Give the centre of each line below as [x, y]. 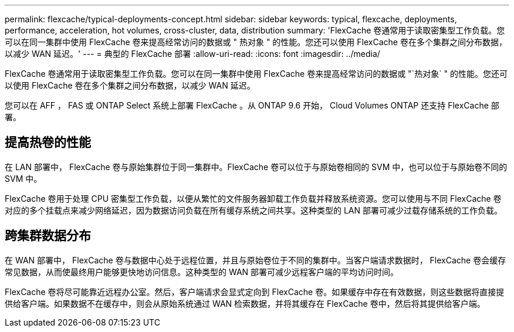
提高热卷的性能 [48, 143]
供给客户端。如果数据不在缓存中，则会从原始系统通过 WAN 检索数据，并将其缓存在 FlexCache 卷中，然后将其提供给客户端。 [245, 303]
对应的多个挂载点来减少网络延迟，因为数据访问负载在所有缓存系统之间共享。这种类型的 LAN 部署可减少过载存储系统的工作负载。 [253, 210]
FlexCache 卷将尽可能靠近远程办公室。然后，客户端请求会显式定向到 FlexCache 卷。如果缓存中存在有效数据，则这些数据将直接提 [255, 292]
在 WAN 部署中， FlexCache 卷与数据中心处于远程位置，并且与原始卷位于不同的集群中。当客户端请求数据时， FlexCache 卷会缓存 [256, 260]
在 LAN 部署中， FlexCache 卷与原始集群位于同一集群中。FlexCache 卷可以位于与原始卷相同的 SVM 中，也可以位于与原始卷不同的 [256, 167]
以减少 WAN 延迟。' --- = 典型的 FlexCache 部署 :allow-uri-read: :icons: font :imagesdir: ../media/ [192, 54]
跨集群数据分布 [48, 236]
